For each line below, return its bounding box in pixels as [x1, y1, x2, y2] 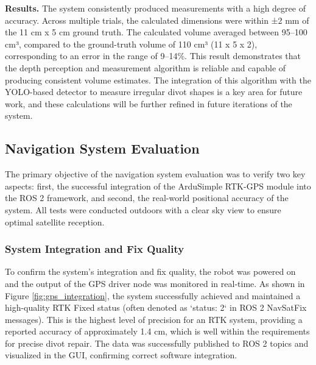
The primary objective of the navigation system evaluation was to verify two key [5, 168, 306, 180]
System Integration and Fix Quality [5, 241, 184, 257]
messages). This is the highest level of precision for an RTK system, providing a [5, 313, 303, 325]
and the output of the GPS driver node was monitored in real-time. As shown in [5, 277, 305, 289]
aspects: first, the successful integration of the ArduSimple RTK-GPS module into [5, 179, 311, 192]
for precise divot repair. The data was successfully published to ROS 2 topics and [5, 336, 309, 349]
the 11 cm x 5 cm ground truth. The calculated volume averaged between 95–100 [5, 26, 307, 38]
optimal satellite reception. [5, 215, 105, 228]
